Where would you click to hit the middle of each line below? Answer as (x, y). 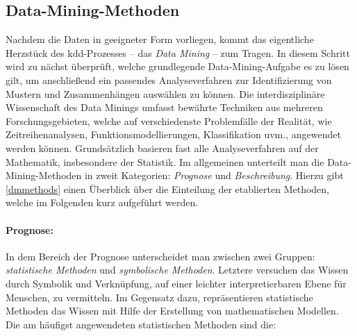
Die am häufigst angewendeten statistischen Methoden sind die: (141, 324)
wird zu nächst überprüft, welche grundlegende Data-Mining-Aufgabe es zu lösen (177, 66)
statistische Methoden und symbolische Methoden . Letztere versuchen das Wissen (177, 270)
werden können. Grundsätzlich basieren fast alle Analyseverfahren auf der (162, 148)
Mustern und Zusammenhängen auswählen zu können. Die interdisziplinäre (165, 93)
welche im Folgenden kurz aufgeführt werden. (102, 202)
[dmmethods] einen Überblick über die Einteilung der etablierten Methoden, (167, 188)
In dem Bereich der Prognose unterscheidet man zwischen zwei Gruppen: (160, 256)
